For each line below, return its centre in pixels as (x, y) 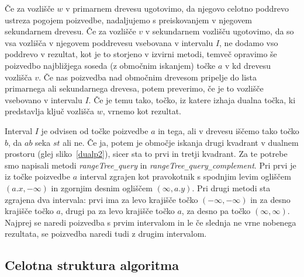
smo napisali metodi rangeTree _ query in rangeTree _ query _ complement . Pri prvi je (151, 165)
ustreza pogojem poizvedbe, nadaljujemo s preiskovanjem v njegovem (129, 20)
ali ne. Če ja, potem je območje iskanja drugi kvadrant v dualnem (181, 142)
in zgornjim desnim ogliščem (102, 187)
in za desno (270, 199)
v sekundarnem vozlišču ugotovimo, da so (220, 31)
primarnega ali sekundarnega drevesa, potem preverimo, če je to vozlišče (134, 88)
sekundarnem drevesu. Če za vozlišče (70, 31)
